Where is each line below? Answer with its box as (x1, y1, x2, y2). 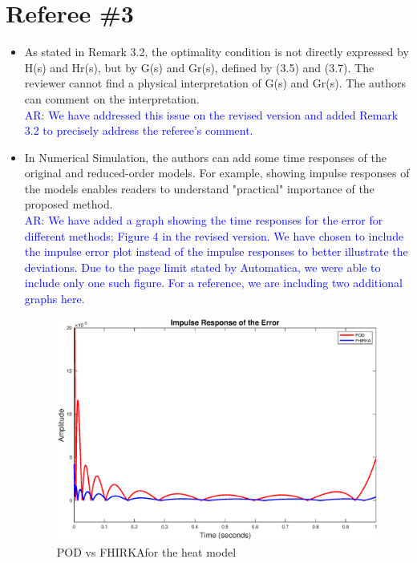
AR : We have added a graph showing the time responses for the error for (24, 212, 383, 229)
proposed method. (24, 196, 113, 213)
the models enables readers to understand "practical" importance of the (24, 180, 374, 196)
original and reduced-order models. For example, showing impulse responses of (24, 164, 410, 181)
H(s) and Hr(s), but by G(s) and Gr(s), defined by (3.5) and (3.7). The (24, 59, 374, 75)
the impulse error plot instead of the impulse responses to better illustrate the (24, 243, 408, 260)
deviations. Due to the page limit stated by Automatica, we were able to (24, 258, 381, 275)
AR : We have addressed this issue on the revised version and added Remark (24, 106, 399, 123)
